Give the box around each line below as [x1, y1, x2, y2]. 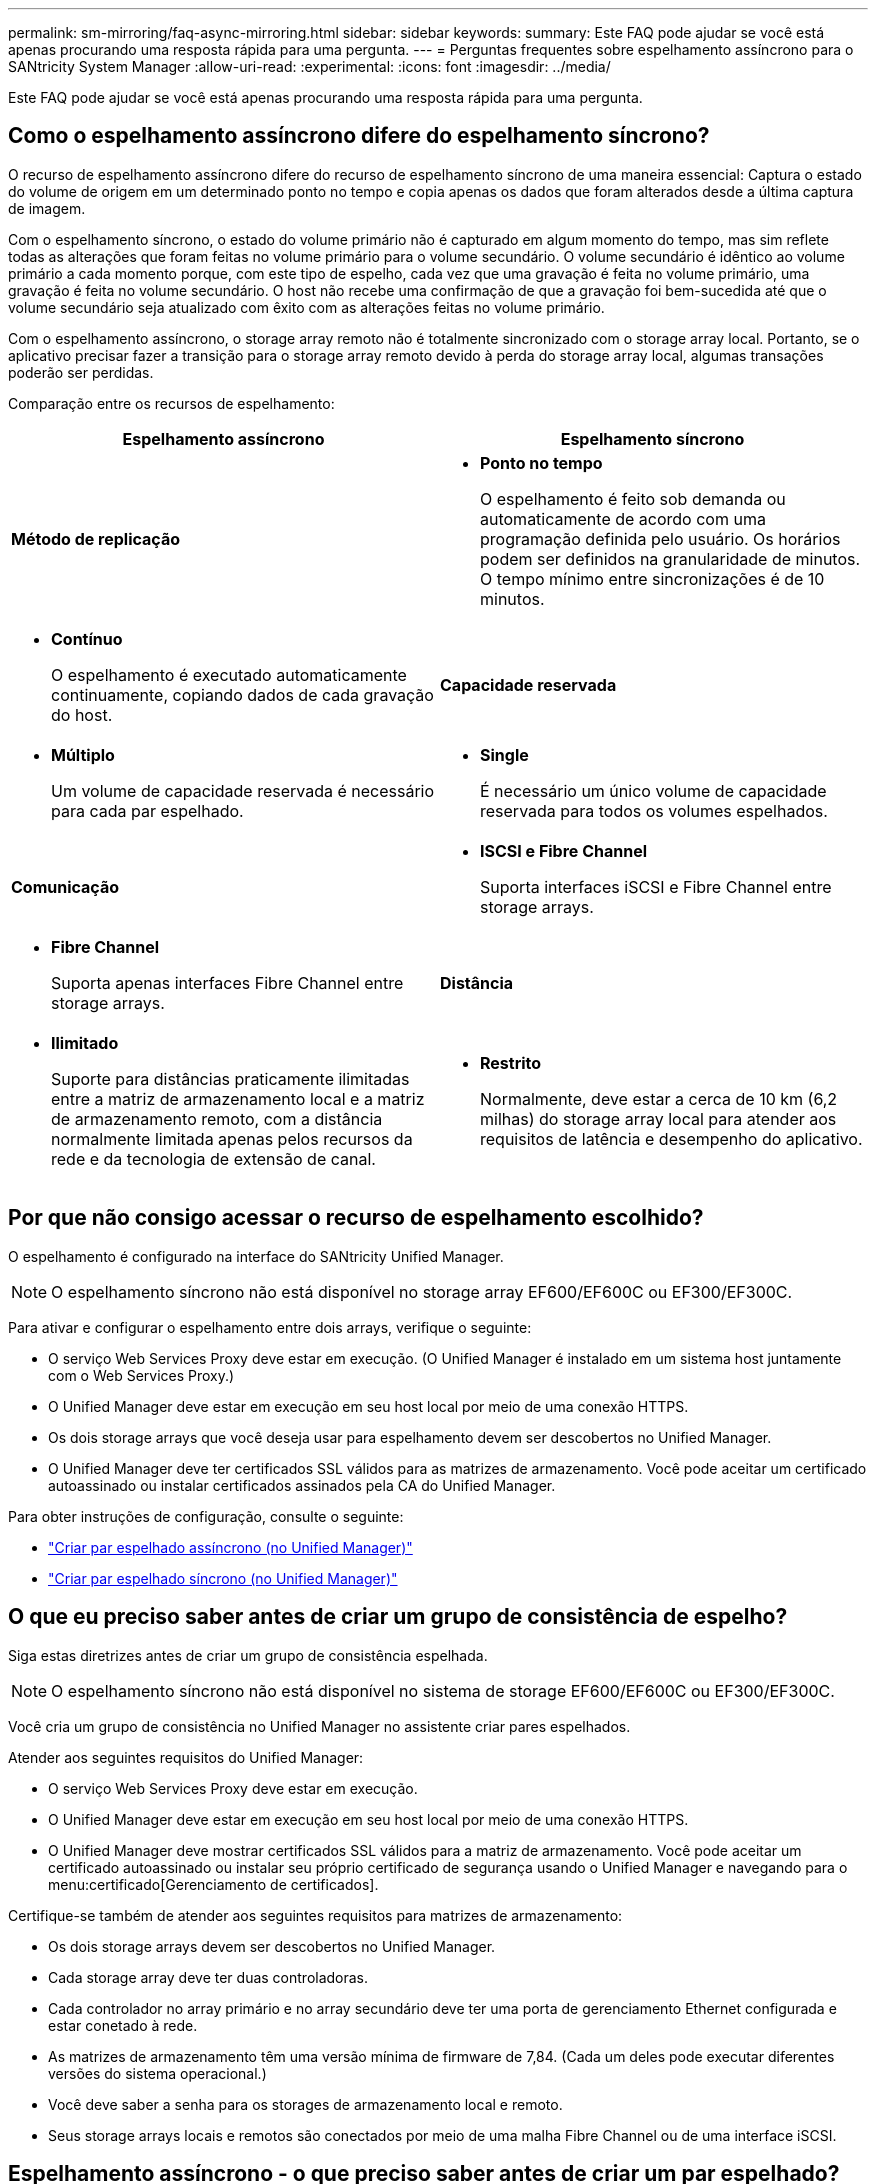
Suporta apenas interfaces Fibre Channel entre [51, 972, 404, 993]
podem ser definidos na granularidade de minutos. [480, 548, 861, 569]
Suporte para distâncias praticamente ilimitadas [51, 1068, 410, 1089]
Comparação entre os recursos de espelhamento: [8, 394, 335, 412]
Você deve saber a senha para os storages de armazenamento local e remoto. [48, 2095, 563, 2113]
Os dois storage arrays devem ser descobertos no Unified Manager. [48, 1937, 496, 1955]
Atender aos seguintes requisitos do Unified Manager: [8, 1748, 364, 1766]
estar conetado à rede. [48, 2016, 198, 2034]
